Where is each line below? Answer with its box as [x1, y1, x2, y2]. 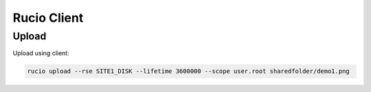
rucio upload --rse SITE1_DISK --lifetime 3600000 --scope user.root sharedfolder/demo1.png [27, 67, 350, 75]
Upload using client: [12, 49, 69, 57]
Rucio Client [12, 10, 84, 25]
